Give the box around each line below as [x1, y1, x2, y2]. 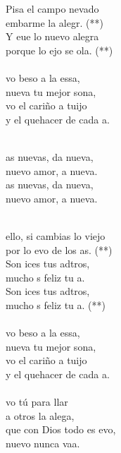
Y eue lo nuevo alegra [6, 29, 99, 44]
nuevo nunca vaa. [6, 435, 80, 450]
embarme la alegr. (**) [6, 15, 103, 30]
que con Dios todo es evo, [6, 422, 116, 437]
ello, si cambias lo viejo [6, 228, 106, 243]
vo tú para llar [6, 394, 68, 409]
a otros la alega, [6, 408, 75, 423]
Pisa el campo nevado [6, 1, 99, 16]
